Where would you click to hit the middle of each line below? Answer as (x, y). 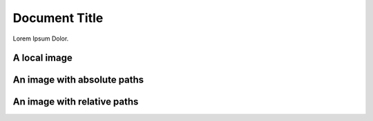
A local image (42, 58)
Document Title (58, 18)
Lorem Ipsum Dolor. (41, 38)
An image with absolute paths (78, 80)
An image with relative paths (76, 102)
